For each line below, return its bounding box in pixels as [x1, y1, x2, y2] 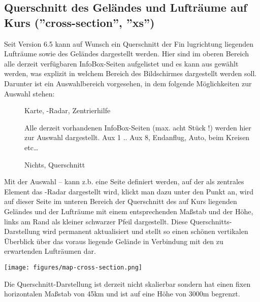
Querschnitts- [190, 216, 232, 226]
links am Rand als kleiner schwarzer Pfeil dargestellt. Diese [4, 216, 188, 226]
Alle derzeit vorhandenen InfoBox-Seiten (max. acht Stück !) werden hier [24, 122, 251, 132]
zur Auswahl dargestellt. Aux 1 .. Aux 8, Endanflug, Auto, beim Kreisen [24, 132, 250, 143]
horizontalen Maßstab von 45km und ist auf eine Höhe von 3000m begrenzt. [4, 288, 240, 299]
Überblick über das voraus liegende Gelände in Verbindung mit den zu [4, 236, 223, 246]
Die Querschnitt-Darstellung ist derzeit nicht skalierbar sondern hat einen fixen [4, 278, 251, 289]
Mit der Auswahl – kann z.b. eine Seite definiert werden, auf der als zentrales [4, 176, 244, 187]
